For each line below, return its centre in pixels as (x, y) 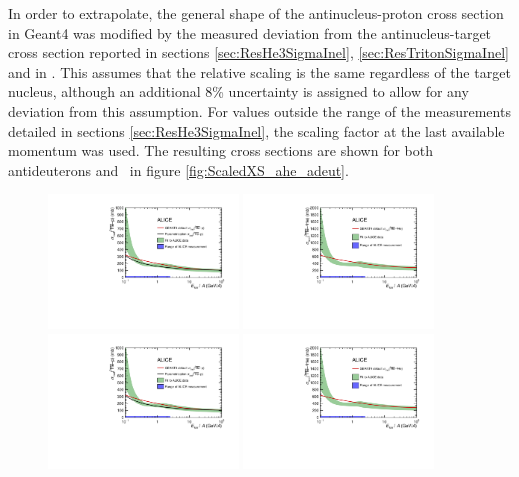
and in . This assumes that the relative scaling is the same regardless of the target (259, 71)
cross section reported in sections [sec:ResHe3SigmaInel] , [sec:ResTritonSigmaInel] (258, 52)
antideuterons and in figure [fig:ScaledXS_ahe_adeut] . (178, 169)
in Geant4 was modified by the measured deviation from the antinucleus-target (250, 32)
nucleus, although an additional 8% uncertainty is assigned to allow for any (238, 91)
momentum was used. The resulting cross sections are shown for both (220, 150)
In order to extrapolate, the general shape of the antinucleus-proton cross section (256, 13)
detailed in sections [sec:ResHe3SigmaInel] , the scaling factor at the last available (256, 130)
